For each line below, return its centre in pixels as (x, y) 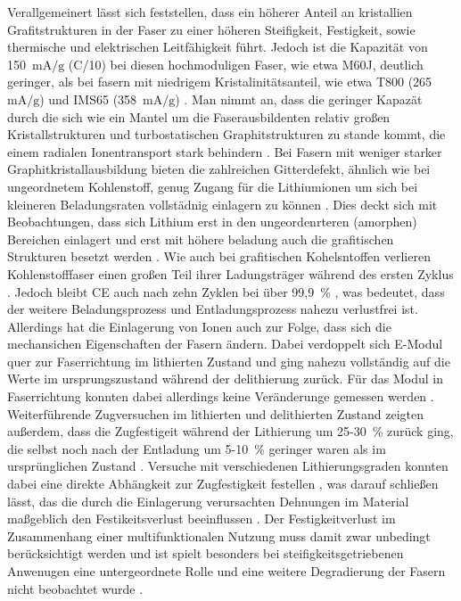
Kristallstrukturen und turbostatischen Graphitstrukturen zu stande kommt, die (226, 134)
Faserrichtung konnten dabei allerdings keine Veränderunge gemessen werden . (221, 396)
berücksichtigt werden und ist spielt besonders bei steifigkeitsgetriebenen (206, 553)
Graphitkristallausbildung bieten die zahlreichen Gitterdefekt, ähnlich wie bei (219, 169)
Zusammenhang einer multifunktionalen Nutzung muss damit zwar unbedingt (219, 535)
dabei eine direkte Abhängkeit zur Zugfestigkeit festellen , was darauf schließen (223, 484)
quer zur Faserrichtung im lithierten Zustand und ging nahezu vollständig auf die (229, 361)
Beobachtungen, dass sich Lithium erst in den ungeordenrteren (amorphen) (212, 222)
